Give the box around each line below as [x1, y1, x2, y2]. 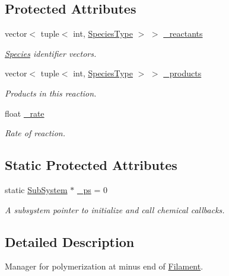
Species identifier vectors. [5, 47, 97, 59]
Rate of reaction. [5, 127, 65, 139]
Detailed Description [5, 232, 135, 251]
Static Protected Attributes [5, 156, 177, 174]
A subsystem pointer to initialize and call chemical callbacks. [5, 203, 225, 216]
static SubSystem [5, 183, 68, 195]
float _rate [5, 107, 44, 119]
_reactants [163, 27, 203, 40]
